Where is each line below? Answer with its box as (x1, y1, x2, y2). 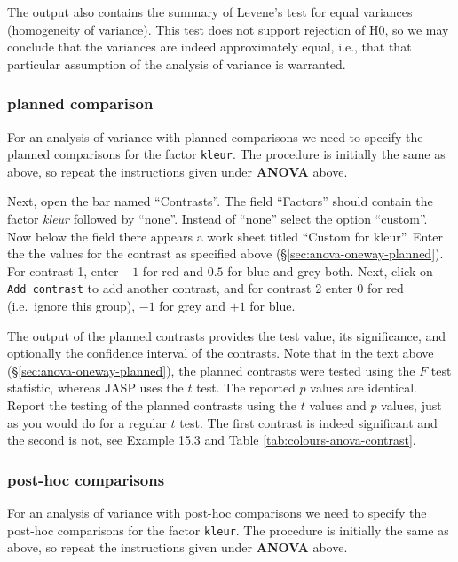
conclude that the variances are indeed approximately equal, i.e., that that (7, 37, 412, 56)
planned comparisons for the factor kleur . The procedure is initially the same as (7, 145, 446, 163)
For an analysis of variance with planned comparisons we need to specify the (7, 127, 423, 146)
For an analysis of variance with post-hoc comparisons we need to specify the (7, 503, 427, 522)
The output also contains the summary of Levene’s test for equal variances (7, 3, 413, 20)
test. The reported (196, 378, 296, 397)
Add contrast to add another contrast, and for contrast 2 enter (7, 279, 353, 297)
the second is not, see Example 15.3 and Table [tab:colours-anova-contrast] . (7, 431, 416, 449)
